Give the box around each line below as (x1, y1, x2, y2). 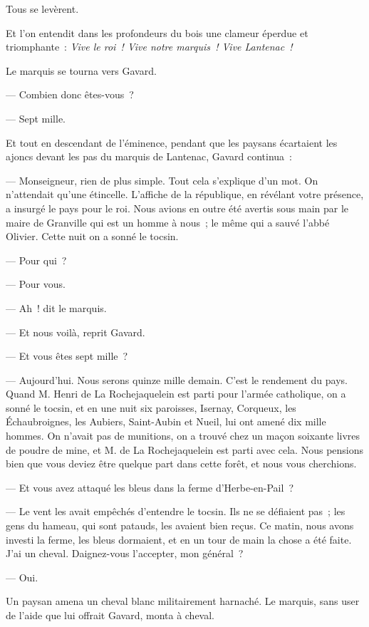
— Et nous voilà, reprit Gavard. (6, 324, 145, 339)
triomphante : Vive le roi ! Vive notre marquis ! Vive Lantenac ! (6, 39, 293, 54)
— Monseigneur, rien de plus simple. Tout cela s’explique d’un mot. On (6, 172, 318, 187)
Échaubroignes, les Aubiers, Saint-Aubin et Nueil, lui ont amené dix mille (6, 414, 326, 429)
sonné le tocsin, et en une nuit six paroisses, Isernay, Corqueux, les (6, 400, 296, 415)
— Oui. (6, 569, 38, 584)
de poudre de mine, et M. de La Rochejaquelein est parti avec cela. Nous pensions (6, 442, 364, 457)
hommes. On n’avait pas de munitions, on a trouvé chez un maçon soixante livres (6, 428, 360, 443)
